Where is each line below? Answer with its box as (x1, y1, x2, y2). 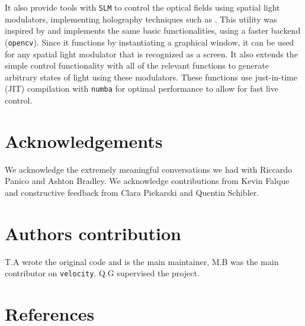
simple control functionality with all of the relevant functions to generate (5, 59, 269, 72)
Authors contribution (5, 221, 181, 245)
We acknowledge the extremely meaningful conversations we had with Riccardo (5, 163, 292, 175)
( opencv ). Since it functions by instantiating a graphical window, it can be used (5, 35, 294, 48)
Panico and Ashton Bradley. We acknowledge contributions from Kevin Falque (5, 175, 290, 187)
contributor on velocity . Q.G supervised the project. (5, 267, 200, 279)
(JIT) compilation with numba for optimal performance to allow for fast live (5, 82, 279, 95)
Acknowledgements (5, 128, 163, 153)
